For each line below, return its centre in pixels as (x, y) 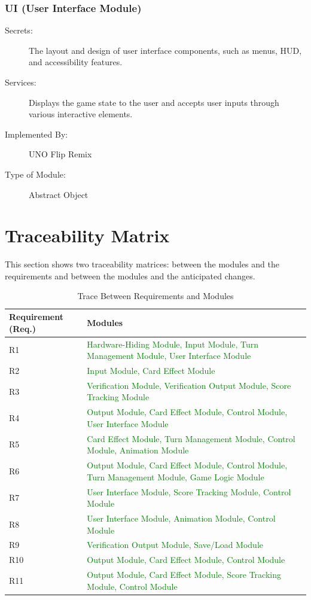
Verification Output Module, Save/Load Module (175, 545)
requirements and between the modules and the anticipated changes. (130, 275)
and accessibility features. (76, 62)
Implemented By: (36, 134)
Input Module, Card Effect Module (151, 370)
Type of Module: (35, 174)
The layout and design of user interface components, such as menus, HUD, (165, 50)
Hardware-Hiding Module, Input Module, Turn (173, 344)
